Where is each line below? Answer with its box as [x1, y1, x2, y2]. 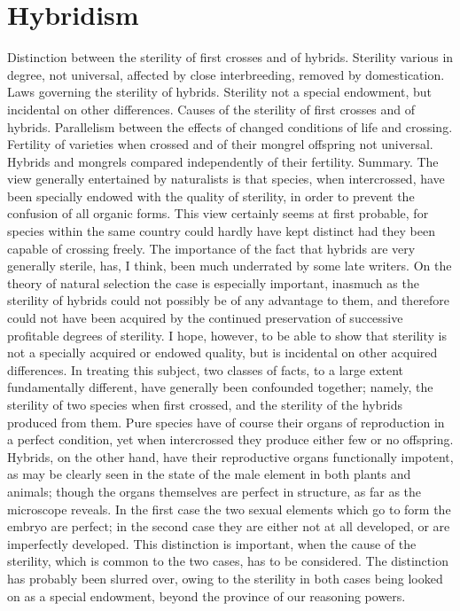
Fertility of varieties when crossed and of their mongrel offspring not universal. [7, 135, 433, 153]
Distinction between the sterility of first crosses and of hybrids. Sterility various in [7, 48, 454, 67]
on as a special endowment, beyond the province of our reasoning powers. [7, 586, 406, 605]
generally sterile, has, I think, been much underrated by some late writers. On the [7, 256, 452, 275]
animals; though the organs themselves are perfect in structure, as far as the [7, 482, 422, 500]
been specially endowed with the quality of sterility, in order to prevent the [7, 186, 415, 205]
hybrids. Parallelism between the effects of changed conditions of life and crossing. [7, 117, 453, 136]
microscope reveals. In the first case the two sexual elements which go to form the [7, 499, 451, 518]
